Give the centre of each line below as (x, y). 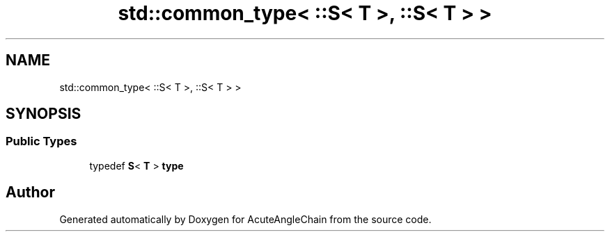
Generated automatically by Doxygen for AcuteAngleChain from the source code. (245, 219)
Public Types (41, 141)
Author (30, 193)
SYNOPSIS (44, 114)
